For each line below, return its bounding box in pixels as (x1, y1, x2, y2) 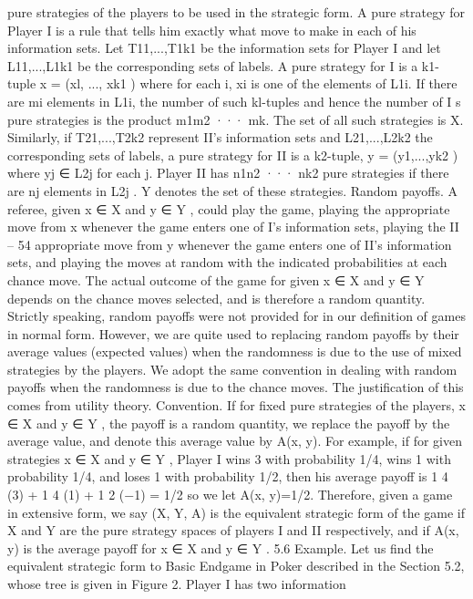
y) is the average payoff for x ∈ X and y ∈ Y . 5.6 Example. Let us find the (7, 538, 434, 557)
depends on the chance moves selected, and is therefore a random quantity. (7, 288, 426, 307)
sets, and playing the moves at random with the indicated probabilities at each (7, 253, 447, 272)
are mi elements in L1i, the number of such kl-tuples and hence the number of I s (7, 91, 461, 110)
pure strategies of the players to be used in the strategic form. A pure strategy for (7, 3, 466, 21)
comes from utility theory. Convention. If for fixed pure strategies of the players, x (7, 396, 466, 415)
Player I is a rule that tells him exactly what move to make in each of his (7, 20, 416, 39)
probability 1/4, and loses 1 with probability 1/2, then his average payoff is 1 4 (7, 467, 448, 486)
